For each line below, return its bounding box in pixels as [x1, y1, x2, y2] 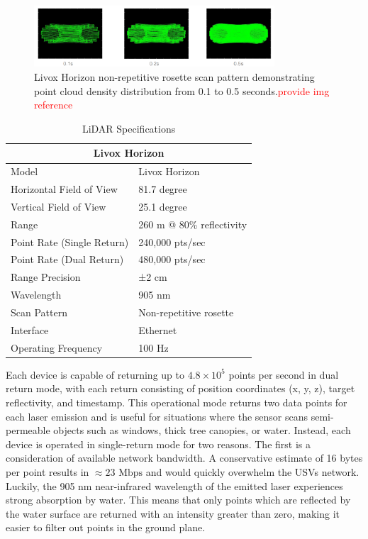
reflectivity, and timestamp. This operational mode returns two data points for [6, 394, 347, 409]
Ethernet [138, 322, 177, 337]
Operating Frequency [11, 340, 103, 355]
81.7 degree [138, 182, 187, 196]
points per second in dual [228, 367, 339, 382]
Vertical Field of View [11, 199, 106, 213]
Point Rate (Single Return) [11, 234, 129, 249]
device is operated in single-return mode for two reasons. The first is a [6, 436, 311, 451]
